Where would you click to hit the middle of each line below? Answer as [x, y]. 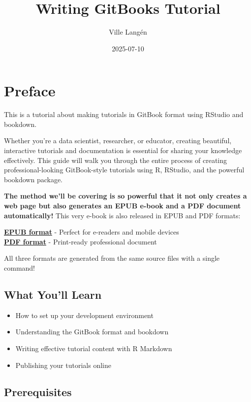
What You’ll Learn [53, 294]
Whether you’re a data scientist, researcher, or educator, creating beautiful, [118, 141]
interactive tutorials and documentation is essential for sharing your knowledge [123, 150]
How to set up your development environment [84, 315]
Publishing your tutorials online [63, 365]
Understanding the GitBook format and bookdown [92, 332]
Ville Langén [128, 32]
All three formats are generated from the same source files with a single [112, 258]
